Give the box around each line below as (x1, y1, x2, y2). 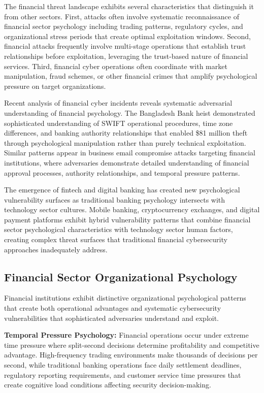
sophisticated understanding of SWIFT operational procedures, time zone (4, 117, 233, 128)
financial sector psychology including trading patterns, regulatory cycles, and (4, 21, 243, 31)
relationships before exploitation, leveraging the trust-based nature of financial (4, 50, 248, 61)
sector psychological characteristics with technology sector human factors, (4, 224, 233, 235)
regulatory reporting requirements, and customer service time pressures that (4, 369, 241, 380)
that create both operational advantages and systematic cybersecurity (4, 303, 221, 313)
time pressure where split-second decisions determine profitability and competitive (4, 339, 259, 350)
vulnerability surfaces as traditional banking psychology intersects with (4, 194, 225, 205)
